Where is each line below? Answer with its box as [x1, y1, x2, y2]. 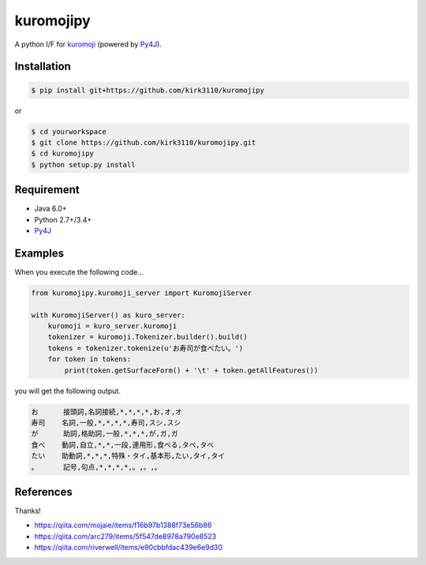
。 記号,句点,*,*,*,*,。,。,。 [31, 462, 162, 471]
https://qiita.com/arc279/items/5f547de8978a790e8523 [34, 531, 217, 541]
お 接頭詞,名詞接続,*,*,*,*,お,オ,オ [31, 407, 183, 416]
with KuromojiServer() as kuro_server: [31, 310, 185, 320]
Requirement [14, 183, 80, 196]
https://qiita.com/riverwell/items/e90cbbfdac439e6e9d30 [34, 543, 223, 552]
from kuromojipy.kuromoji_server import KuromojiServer [31, 288, 252, 297]
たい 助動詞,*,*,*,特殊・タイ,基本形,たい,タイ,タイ [31, 451, 226, 461]
